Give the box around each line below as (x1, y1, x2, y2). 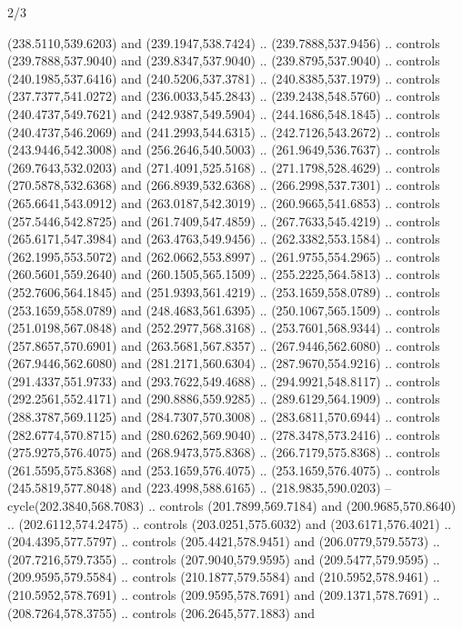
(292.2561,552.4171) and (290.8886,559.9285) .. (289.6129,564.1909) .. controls (7, 389, 440, 408)
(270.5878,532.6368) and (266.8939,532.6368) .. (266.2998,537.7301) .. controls (7, 175, 440, 195)
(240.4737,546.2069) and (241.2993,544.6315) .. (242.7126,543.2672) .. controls (7, 122, 440, 141)
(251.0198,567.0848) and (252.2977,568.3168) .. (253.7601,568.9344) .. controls (7, 318, 440, 337)
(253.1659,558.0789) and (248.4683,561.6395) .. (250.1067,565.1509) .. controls (7, 300, 440, 319)
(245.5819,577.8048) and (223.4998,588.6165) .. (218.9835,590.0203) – (7, 478, 392, 497)
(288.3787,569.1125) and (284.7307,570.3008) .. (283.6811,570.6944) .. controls (7, 407, 440, 426)
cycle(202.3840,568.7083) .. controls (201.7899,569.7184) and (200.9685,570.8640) (7, 496, 457, 515)
